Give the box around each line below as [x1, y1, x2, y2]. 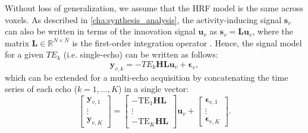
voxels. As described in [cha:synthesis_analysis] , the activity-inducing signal [5, 13, 282, 26]
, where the [252, 25, 294, 37]
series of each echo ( [5, 83, 77, 95]
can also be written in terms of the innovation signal [5, 25, 196, 37]
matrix [5, 36, 29, 49]
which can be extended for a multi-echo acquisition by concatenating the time [5, 71, 288, 83]
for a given [5, 48, 43, 61]
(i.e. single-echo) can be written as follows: [63, 48, 218, 61]
